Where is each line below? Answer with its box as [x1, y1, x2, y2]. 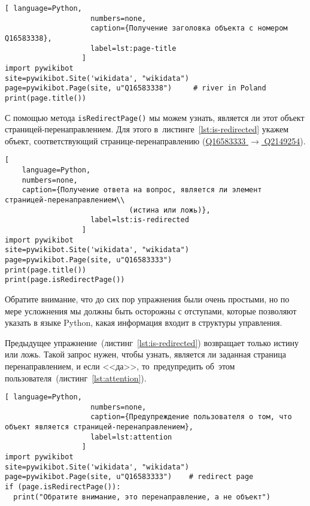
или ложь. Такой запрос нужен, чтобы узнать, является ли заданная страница [5, 348, 287, 360]
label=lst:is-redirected [90, 216, 189, 225]
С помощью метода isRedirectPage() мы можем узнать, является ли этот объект [5, 111, 305, 123]
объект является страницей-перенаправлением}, [5, 423, 193, 432]
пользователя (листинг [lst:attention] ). [5, 371, 147, 384]
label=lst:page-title [90, 44, 177, 53]
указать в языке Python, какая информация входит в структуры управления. [5, 316, 282, 329]
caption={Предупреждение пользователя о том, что [90, 413, 292, 422]
